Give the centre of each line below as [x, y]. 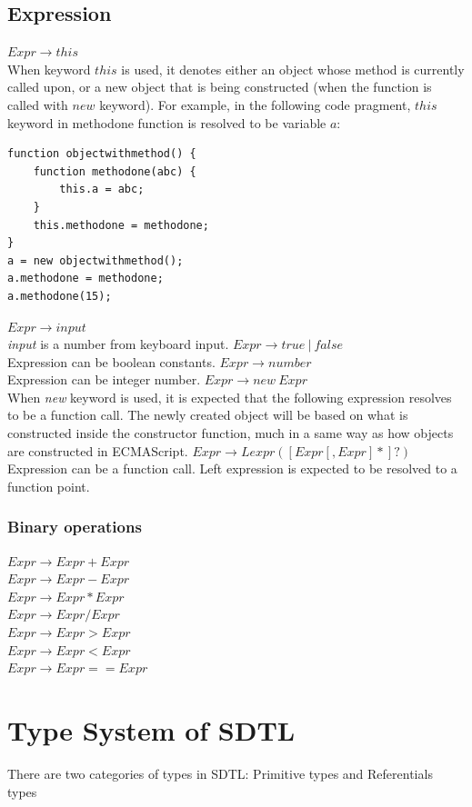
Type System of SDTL [151, 730]
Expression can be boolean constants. [111, 361]
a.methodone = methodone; [85, 279]
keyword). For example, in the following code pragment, [255, 104]
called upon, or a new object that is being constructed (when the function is [220, 87]
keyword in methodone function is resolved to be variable [167, 122]
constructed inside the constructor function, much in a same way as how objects [231, 433]
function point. [49, 486]
